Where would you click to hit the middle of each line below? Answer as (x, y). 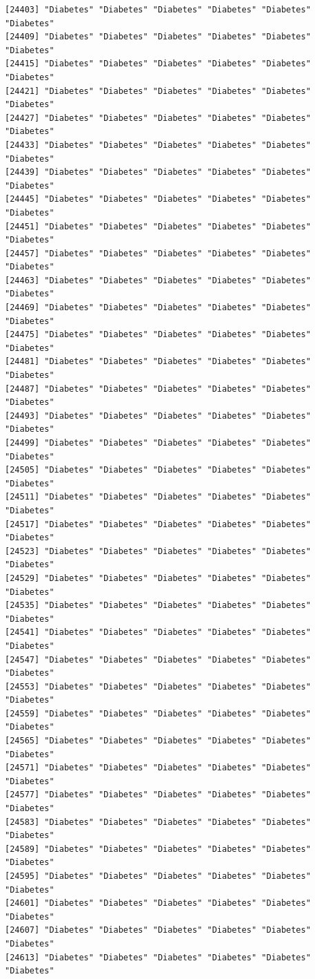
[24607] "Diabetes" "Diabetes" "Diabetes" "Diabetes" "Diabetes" (158, 930)
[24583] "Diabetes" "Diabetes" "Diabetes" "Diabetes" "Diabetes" (158, 822)
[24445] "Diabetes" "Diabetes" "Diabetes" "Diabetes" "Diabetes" (158, 199)
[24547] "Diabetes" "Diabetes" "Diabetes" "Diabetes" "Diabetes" (158, 659)
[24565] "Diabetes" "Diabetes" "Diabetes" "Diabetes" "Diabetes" (158, 741)
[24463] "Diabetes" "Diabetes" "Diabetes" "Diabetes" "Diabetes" (158, 280)
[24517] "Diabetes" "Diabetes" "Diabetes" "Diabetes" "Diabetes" (158, 524)
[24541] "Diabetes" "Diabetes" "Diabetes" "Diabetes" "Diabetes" (158, 633)
